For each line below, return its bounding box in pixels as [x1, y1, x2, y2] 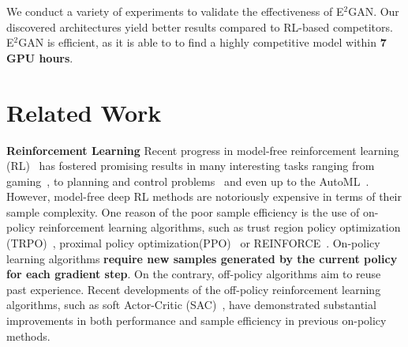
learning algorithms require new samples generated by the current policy [6, 250, 398, 266]
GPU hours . [6, 49, 73, 66]
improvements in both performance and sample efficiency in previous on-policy [6, 312, 387, 329]
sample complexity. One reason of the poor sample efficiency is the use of [6, 203, 360, 220]
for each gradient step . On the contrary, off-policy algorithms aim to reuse [6, 266, 381, 282]
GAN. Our [348, 3, 399, 19]
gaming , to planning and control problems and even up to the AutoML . [6, 172, 369, 189]
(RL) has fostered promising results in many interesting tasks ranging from [6, 157, 375, 174]
